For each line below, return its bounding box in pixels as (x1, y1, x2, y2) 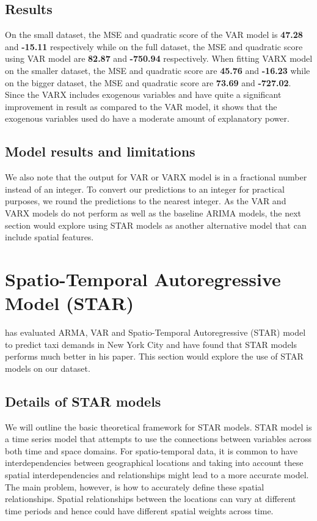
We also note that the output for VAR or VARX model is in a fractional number (5, 171, 307, 183)
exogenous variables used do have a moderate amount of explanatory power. (5, 112, 290, 125)
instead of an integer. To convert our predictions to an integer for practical (5, 182, 285, 195)
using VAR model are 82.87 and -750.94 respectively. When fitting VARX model (5, 52, 313, 65)
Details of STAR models (5, 391, 161, 410)
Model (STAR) (5, 290, 134, 316)
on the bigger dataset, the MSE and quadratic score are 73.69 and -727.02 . (5, 76, 291, 89)
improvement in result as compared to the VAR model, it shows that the (5, 100, 277, 113)
